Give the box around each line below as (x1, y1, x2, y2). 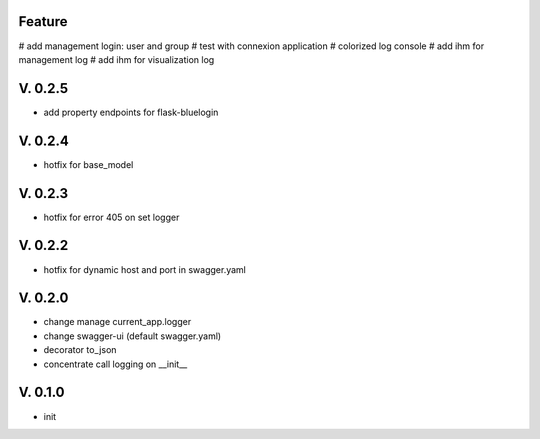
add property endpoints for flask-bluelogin (43, 106, 219, 118)
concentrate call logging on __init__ (43, 358, 188, 370)
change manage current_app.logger (43, 316, 192, 328)
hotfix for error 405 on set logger (43, 211, 180, 223)
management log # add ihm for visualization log (18, 53, 215, 65)
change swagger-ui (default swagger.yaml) (43, 330, 222, 342)
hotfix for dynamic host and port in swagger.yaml (43, 263, 247, 275)
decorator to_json (43, 344, 117, 356)
